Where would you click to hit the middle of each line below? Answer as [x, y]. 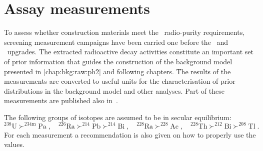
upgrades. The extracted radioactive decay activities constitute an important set [130, 52]
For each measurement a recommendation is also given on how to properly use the [130, 134]
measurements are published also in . [61, 100]
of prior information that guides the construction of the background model [118, 61]
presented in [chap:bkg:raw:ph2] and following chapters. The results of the [117, 71]
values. [14, 144]
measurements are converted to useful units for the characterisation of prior [120, 81]
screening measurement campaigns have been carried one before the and [116, 42]
